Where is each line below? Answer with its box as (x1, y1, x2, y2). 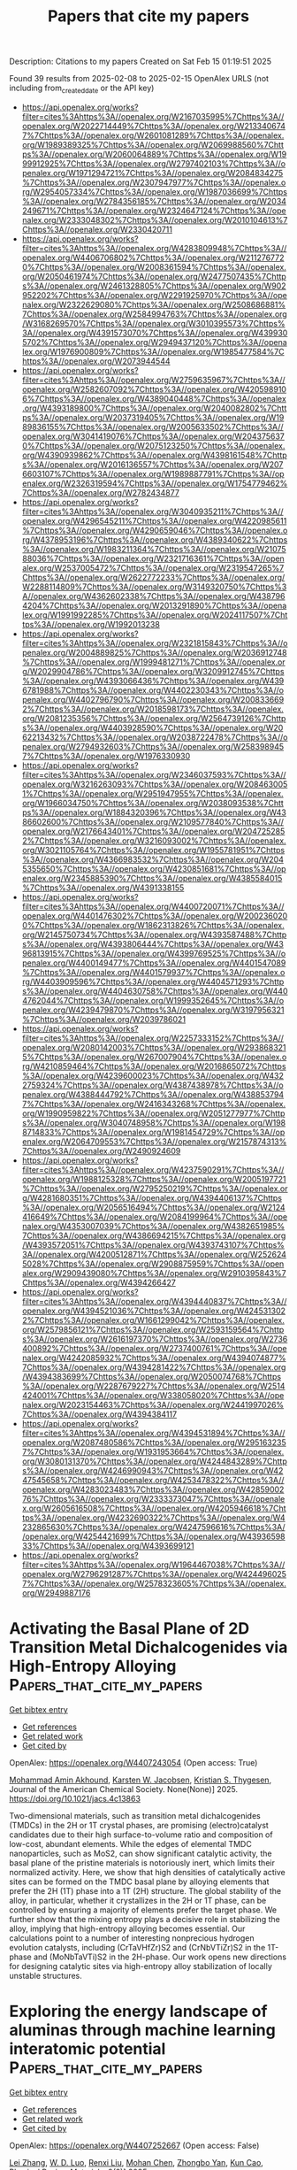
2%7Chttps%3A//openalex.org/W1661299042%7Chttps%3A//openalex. (21, 1314, 286, 1325)
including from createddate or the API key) (9, 82, 155, 95)
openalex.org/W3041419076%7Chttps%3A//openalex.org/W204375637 (21, 431, 286, 442)
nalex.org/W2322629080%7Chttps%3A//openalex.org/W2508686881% (21, 299, 286, 310)
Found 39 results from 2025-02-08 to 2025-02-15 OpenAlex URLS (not (9, 73, 270, 84)
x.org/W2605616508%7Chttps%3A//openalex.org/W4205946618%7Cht (21, 1503, 286, 1513)
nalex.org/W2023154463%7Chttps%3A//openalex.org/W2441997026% (21, 1399, 285, 1410)
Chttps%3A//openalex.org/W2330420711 (21, 224, 172, 235)
